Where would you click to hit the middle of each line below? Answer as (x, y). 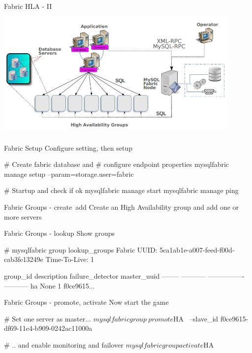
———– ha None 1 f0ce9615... (49, 285)
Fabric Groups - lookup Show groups (60, 233)
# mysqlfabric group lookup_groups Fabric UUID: (81, 249)
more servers (23, 216)
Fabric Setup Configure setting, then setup (68, 147)
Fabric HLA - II (28, 6)
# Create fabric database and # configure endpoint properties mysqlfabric (117, 164)
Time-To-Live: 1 (70, 259)
